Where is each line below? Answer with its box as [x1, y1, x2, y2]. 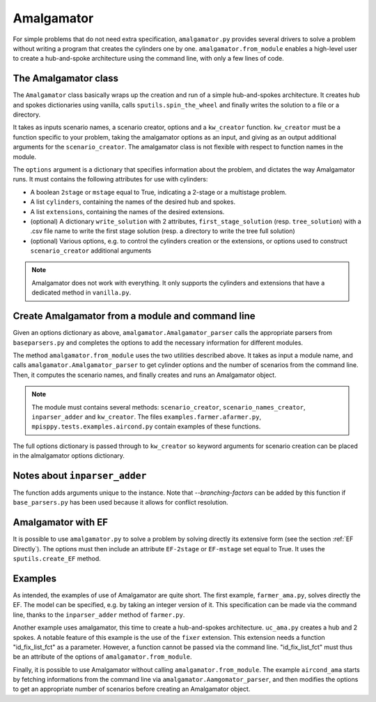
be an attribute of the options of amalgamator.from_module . [13, 652, 192, 661]
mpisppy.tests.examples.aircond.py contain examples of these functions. [31, 422, 261, 431]
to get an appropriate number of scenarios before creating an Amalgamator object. [13, 685, 251, 694]
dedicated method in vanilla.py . [31, 288, 132, 297]
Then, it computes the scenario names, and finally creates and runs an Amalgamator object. [13, 371, 276, 379]
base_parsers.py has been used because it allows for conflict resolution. [13, 498, 229, 507]
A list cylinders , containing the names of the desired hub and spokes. [30, 197, 236, 206]
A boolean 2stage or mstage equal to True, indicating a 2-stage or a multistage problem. [30, 188, 287, 196]
